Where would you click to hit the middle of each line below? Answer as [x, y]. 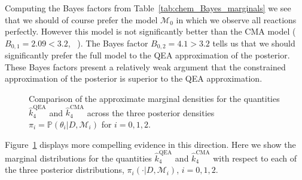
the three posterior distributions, [65, 170]
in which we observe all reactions [236, 19]
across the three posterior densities [151, 112]
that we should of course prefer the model [81, 19]
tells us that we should [254, 43]
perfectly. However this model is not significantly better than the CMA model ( [150, 31]
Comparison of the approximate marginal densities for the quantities [154, 99]
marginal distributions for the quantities [78, 158]
